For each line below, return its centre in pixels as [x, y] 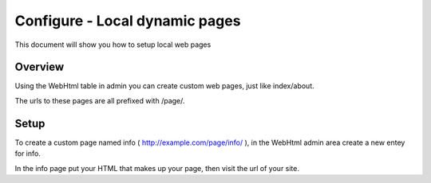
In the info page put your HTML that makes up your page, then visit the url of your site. [157, 168]
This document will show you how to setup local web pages [113, 45]
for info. [28, 154]
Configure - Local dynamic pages [128, 21]
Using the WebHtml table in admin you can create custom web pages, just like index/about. [164, 86]
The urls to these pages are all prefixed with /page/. [100, 100]
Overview [40, 67]
